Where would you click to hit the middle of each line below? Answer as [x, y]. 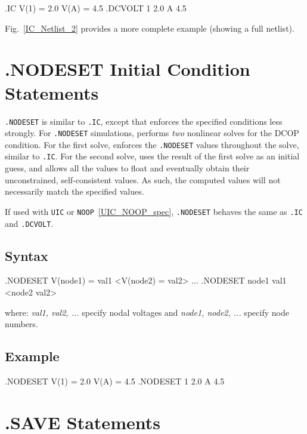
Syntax [27, 255]
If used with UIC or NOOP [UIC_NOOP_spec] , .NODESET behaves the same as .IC [154, 211]
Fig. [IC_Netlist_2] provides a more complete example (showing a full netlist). [150, 28]
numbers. [21, 324]
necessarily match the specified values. [75, 191]
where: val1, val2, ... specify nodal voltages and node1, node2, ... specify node [147, 312]
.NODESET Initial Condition [128, 69]
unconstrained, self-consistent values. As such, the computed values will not [143, 179]
